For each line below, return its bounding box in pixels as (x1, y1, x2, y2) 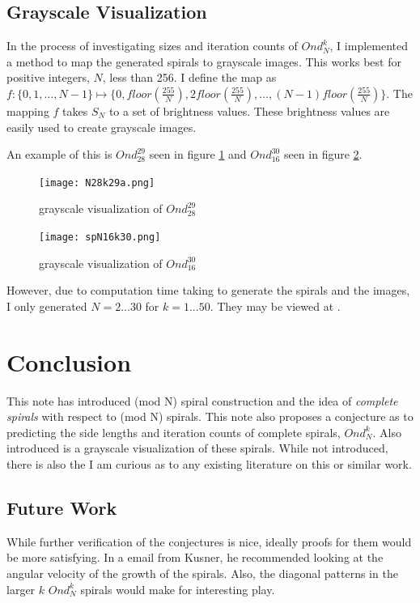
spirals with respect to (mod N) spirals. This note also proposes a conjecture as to (6, 408, 414, 425)
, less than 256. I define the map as (102, 69, 277, 86)
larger (6, 580, 36, 597)
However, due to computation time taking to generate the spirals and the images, (6, 282, 410, 299)
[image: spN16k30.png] (39, 231, 161, 244)
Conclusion (6, 345, 132, 378)
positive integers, (6, 69, 90, 86)
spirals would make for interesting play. (80, 580, 275, 597)
